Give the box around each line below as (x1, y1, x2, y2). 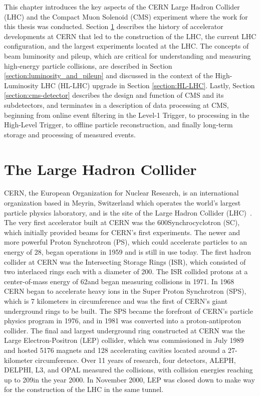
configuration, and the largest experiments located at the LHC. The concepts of (4, 41, 249, 51)
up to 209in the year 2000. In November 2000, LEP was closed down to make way (4, 374, 255, 384)
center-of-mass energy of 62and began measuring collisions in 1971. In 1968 (4, 276, 234, 286)
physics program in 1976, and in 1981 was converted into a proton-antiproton (4, 315, 241, 326)
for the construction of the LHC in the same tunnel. (4, 384, 164, 394)
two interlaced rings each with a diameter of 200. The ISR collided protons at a (4, 266, 248, 277)
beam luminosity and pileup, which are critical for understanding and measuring (4, 50, 251, 61)
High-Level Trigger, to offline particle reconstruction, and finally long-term (4, 119, 233, 130)
